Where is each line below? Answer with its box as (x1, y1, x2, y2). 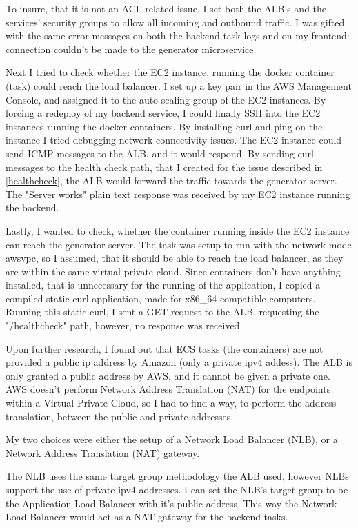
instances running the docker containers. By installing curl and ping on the (6, 119, 323, 133)
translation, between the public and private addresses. (6, 409, 234, 423)
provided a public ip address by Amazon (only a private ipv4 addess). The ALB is (6, 355, 352, 369)
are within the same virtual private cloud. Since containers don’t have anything (6, 264, 341, 278)
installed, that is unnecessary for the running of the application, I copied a (6, 277, 321, 292)
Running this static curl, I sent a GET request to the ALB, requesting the (6, 304, 319, 319)
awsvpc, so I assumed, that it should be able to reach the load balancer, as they (6, 251, 344, 265)
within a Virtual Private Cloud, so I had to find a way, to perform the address (6, 395, 337, 410)
